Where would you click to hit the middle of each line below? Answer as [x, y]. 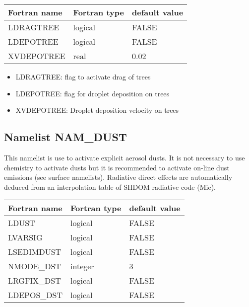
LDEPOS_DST [35, 295]
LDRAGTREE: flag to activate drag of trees [83, 77]
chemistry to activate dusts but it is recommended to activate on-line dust [117, 167]
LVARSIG [25, 237]
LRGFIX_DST [34, 281]
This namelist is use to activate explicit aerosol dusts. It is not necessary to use [124, 157]
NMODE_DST [34, 266]
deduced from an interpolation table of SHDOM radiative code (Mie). [110, 187]
